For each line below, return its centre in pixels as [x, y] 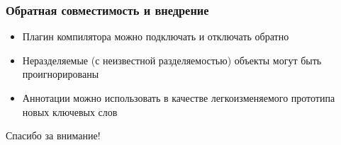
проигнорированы [61, 74]
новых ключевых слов [70, 111]
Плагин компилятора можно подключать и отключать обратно [156, 36]
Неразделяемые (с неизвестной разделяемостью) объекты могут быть [172, 60]
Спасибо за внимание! [53, 135]
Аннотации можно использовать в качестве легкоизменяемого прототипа [179, 98]
